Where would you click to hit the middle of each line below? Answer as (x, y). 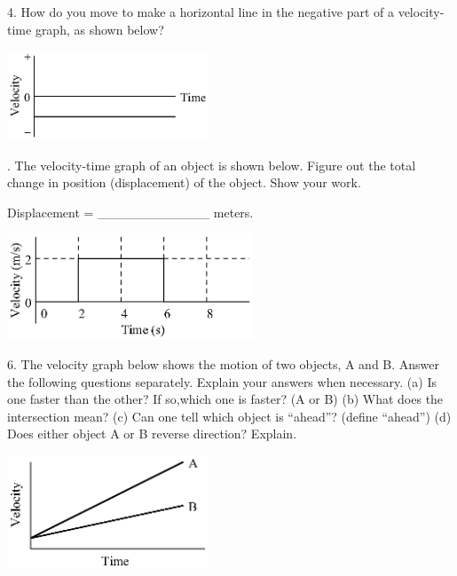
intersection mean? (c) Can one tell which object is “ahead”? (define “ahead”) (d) (229, 416)
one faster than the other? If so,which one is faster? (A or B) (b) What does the (225, 399)
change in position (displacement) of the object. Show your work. (184, 182)
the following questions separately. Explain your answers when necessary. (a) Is (222, 381)
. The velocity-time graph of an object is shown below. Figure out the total (212, 165)
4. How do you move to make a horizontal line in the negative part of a (201, 12)
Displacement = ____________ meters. (130, 212)
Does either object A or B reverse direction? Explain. (152, 434)
